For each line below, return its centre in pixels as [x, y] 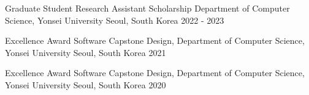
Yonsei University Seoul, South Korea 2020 [86, 84]
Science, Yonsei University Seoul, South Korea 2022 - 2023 [115, 20]
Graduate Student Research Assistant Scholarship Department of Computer [147, 8]
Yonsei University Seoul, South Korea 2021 [86, 52]
